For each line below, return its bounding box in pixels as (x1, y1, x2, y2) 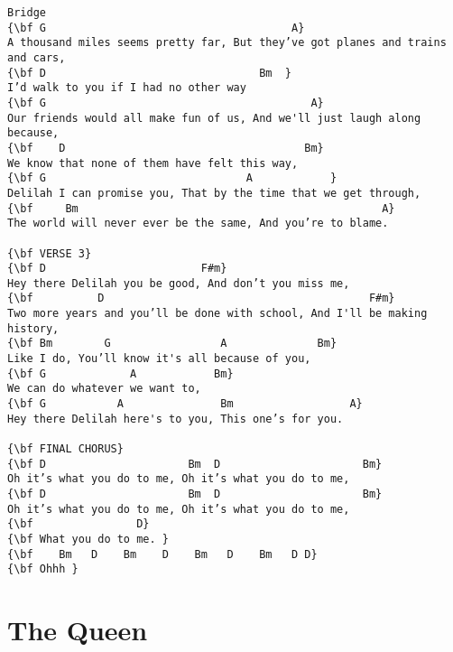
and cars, (7, 51, 66, 64)
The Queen (7, 611, 148, 648)
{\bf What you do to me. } (7, 532, 169, 545)
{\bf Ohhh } (7, 563, 79, 576)
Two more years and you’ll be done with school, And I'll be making (7, 307, 428, 321)
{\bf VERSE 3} (7, 247, 92, 260)
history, (7, 321, 60, 335)
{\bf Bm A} (7, 201, 395, 215)
